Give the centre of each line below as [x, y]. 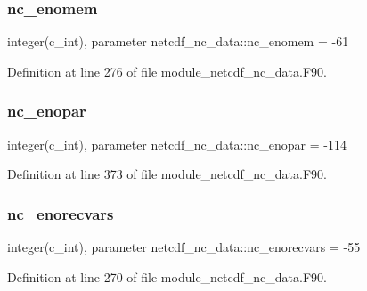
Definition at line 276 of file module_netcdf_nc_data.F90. [167, 71]
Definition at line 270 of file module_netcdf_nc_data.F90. [167, 276]
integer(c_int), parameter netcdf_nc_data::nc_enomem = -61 [178, 41]
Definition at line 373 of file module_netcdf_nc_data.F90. [167, 174]
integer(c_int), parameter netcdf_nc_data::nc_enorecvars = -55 [184, 247]
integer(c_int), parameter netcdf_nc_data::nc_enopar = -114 [177, 144]
